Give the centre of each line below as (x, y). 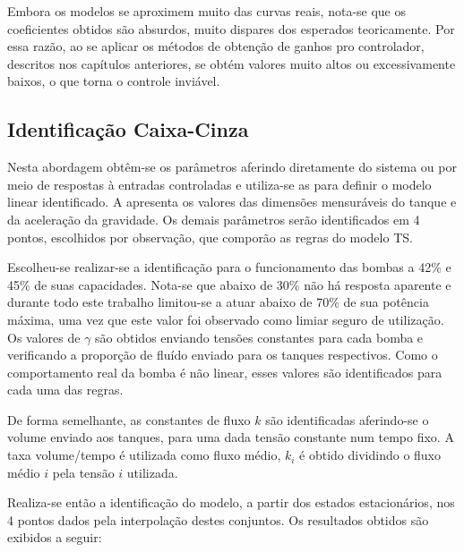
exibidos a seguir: (55, 537)
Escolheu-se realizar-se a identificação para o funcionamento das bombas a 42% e (229, 267)
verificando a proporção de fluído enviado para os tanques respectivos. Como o (223, 355)
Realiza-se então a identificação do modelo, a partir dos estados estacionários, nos (231, 502)
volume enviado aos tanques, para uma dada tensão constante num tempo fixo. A (231, 437)
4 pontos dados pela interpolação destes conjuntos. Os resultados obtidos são (218, 519)
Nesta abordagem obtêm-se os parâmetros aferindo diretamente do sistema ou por (232, 167)
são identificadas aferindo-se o (347, 419)
